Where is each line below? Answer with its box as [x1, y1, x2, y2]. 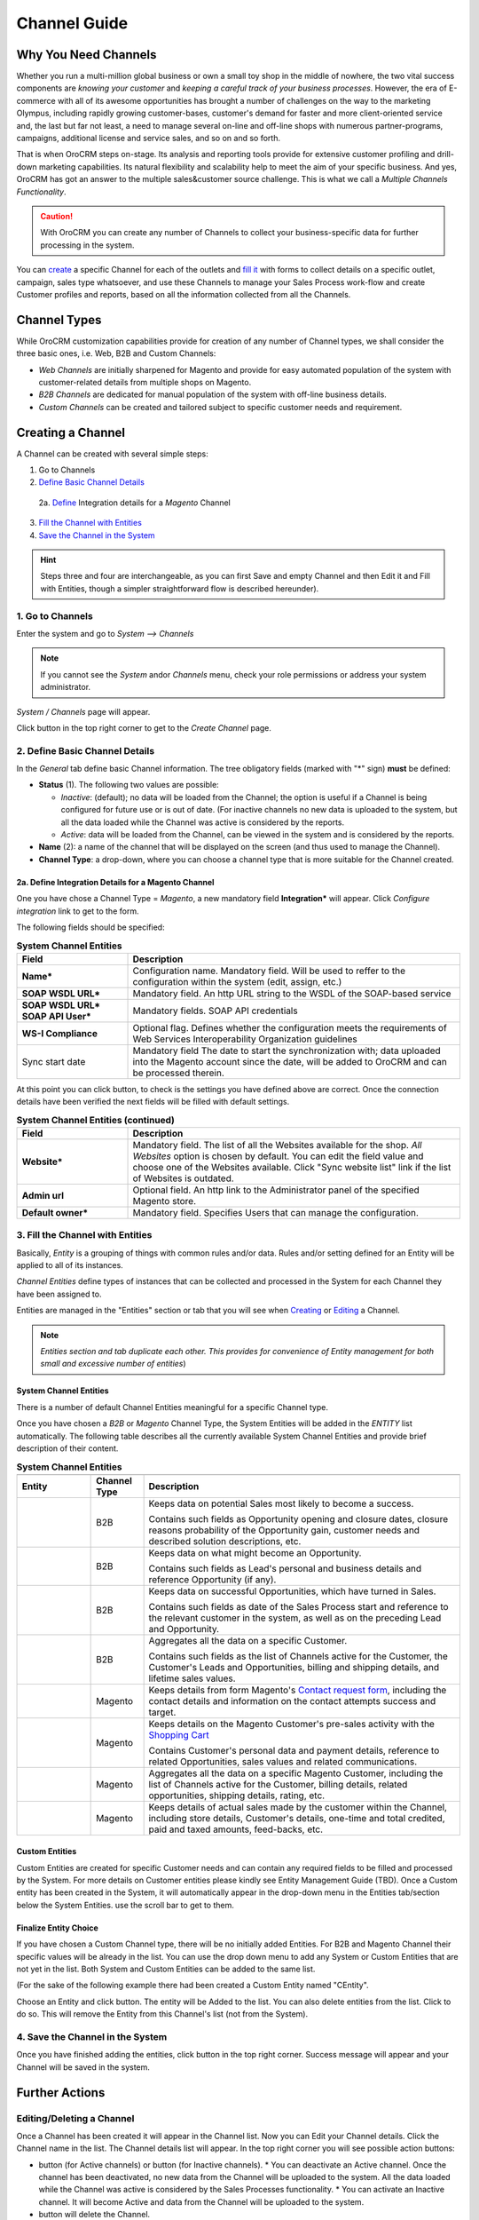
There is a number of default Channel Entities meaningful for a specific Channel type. [16, 1401, 328, 1412]
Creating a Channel [16, 424, 126, 440]
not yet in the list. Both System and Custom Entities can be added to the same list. [16, 1963, 316, 1975]
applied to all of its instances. [16, 1260, 123, 1271]
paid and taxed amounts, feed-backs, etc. [148, 1823, 324, 1835]
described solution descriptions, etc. [148, 1534, 302, 1547]
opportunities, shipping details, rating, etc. [148, 1789, 326, 1802]
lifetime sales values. [148, 1672, 236, 1685]
